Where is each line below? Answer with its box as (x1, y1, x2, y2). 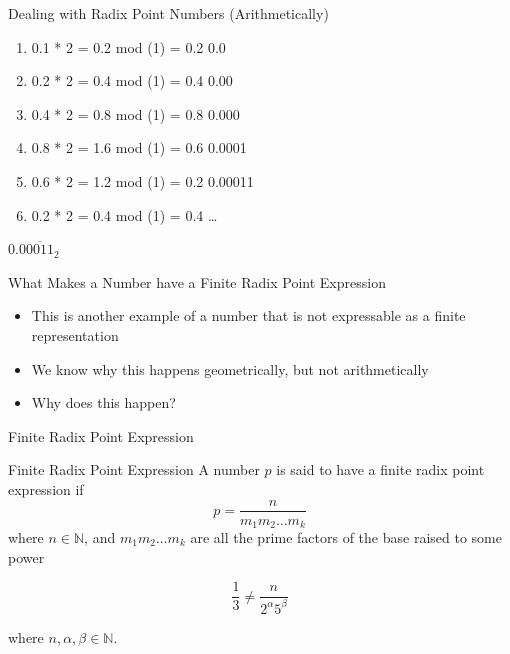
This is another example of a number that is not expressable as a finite (31, 305, 466, 326)
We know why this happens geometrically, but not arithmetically (31, 358, 429, 379)
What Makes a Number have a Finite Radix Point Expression (8, 271, 386, 292)
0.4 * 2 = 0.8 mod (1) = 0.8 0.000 (31, 103, 240, 124)
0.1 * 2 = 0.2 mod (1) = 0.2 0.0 (31, 36, 226, 57)
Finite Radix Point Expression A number (8, 459, 260, 480)
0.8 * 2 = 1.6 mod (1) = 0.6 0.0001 (31, 137, 247, 158)
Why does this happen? (31, 392, 176, 413)
